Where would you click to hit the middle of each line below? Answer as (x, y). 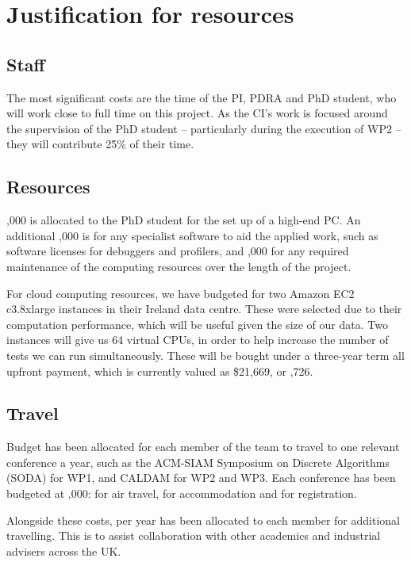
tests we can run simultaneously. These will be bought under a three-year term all (205, 355)
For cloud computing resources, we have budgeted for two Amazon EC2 (181, 293)
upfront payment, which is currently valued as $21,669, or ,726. (160, 371)
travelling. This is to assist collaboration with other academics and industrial (194, 535)
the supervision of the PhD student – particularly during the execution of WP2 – (204, 128)
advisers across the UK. (64, 551)
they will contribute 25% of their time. (100, 144)
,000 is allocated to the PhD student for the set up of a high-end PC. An (184, 220)
